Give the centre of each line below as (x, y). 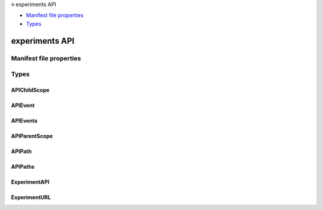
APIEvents (25, 120)
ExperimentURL (31, 197)
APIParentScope (32, 136)
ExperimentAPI (30, 182)
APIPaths (23, 166)
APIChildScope (31, 90)
